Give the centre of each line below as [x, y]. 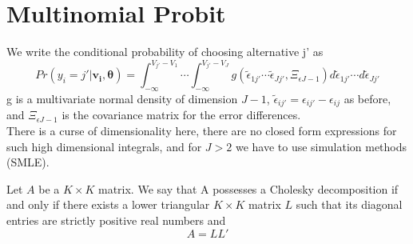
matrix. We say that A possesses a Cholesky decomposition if [248, 188]
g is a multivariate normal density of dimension [122, 99]
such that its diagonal [349, 204]
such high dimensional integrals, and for [104, 146]
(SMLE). [28, 162]
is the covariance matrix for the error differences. [181, 115]
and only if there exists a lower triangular [108, 204]
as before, [367, 99]
